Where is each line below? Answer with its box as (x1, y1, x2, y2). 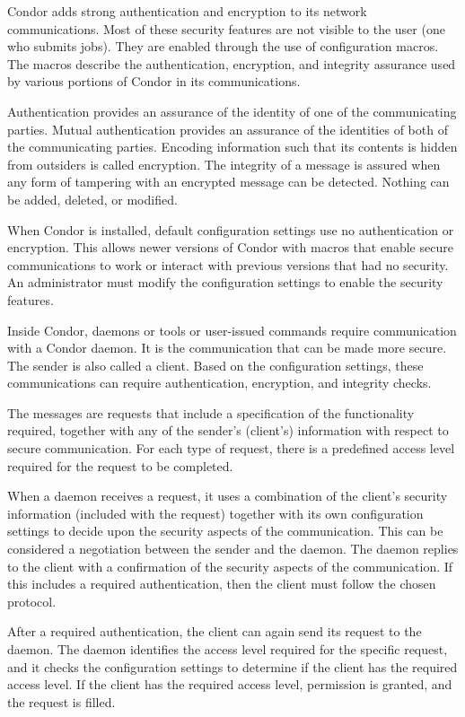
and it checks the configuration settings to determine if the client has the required (7, 657, 458, 676)
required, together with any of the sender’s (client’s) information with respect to (7, 421, 449, 440)
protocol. (7, 591, 57, 610)
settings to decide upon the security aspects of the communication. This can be (7, 521, 443, 540)
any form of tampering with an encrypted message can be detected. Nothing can (7, 172, 450, 191)
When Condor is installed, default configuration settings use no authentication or (7, 220, 454, 239)
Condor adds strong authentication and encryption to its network (7, 2, 367, 20)
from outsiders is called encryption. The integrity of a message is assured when (7, 154, 441, 173)
